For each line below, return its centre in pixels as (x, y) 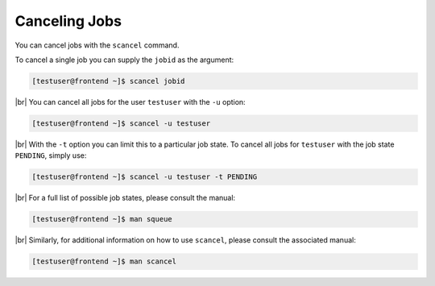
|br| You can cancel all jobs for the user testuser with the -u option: (130, 102)
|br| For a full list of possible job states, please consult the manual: (125, 198)
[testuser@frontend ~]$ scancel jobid (108, 81)
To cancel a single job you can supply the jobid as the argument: (124, 60)
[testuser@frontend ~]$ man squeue (102, 219)
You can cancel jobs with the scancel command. (97, 45)
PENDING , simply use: (51, 155)
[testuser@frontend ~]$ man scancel (104, 261)
